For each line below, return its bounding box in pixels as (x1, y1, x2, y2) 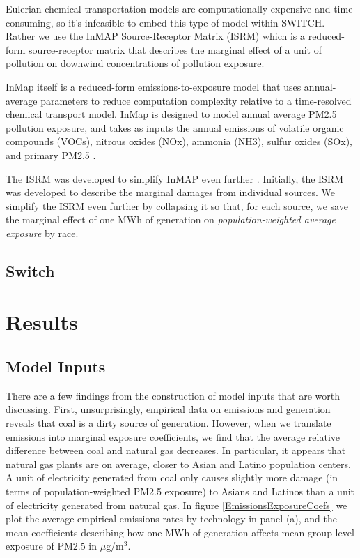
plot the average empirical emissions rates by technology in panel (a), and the (6, 511, 338, 526)
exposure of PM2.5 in (6, 538, 97, 553)
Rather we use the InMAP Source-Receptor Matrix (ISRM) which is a (6, 29, 306, 43)
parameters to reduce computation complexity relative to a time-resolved (40, 93, 352, 107)
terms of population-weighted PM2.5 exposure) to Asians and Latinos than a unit (6, 484, 355, 499)
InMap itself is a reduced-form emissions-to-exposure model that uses (6, 79, 302, 93)
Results (6, 308, 78, 336)
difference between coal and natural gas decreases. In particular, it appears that (6, 443, 346, 458)
